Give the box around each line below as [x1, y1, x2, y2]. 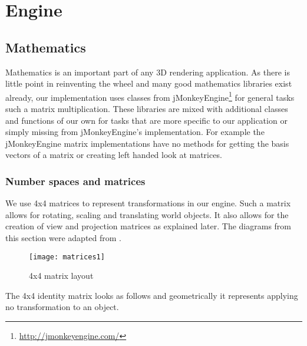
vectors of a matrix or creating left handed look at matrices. [5, 149, 222, 161]
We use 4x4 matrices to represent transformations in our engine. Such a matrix [5, 197, 291, 209]
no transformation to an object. [5, 301, 119, 313]
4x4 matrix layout [29, 269, 94, 282]
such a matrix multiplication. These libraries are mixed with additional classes [5, 103, 288, 115]
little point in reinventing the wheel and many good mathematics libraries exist [5, 77, 292, 90]
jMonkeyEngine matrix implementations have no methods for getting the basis [5, 137, 289, 149]
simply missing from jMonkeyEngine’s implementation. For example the [5, 126, 265, 138]
